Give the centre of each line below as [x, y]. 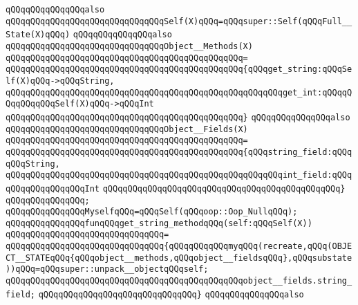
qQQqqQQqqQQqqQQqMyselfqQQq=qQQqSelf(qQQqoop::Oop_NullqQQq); [152, 212]
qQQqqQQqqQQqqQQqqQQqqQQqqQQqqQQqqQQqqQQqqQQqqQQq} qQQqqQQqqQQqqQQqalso [178, 117]
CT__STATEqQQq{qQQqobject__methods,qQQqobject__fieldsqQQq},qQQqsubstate [179, 258]
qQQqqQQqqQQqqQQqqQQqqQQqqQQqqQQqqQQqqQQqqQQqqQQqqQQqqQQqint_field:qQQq [179, 175]
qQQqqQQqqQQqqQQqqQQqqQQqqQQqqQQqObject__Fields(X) [127, 129]
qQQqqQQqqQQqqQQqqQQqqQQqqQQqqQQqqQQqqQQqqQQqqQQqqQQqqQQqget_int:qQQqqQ [179, 92]
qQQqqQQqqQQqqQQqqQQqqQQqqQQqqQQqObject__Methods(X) [129, 46]
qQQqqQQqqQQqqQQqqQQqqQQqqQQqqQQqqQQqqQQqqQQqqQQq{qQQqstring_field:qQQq [179, 152]
